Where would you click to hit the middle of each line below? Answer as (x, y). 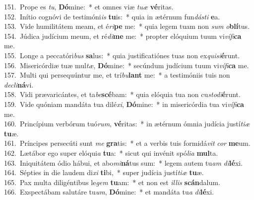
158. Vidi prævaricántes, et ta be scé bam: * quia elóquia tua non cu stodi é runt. (122, 94)
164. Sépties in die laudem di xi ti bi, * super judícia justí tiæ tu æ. (104, 172)
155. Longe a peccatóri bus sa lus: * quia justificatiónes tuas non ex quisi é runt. (122, 55)
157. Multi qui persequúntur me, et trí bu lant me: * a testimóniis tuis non (117, 75)
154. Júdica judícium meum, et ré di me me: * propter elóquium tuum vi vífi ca (123, 36)
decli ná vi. (19, 84)
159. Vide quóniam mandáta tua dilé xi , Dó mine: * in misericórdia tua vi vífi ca (124, 104)
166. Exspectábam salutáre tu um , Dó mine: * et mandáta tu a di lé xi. (109, 192)
